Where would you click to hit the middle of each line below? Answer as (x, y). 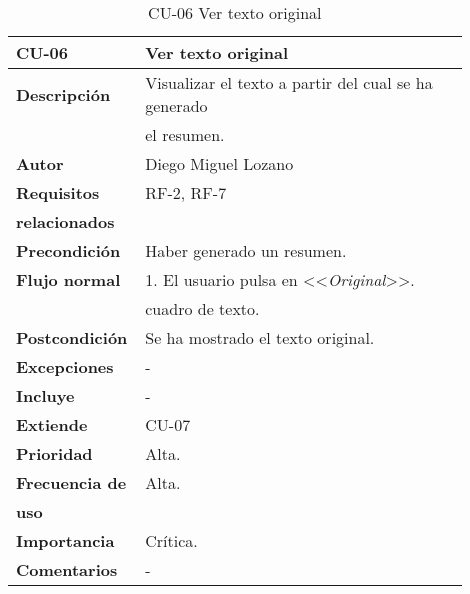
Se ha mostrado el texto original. (260, 337)
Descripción (63, 94)
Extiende (52, 424)
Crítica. (171, 540)
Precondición (68, 250)
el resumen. (185, 134)
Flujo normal (68, 279)
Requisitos (58, 192)
